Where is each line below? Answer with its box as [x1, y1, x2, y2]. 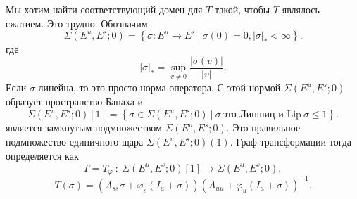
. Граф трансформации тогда [230, 134, 352, 149]
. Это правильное [226, 120, 301, 135]
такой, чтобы [215, 2, 270, 16]
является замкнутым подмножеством [6, 120, 162, 135]
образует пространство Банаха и [6, 94, 144, 109]
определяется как [6, 148, 79, 163]
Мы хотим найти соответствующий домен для [6, 2, 203, 16]
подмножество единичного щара [6, 134, 144, 149]
